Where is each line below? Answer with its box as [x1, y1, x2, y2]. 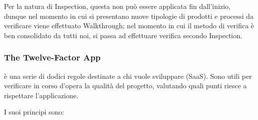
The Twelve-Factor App [4, 51, 101, 63]
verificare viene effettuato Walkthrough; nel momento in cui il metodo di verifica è [4, 20, 254, 31]
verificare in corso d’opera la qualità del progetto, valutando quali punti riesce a [4, 80, 247, 91]
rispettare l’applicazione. [4, 90, 78, 100]
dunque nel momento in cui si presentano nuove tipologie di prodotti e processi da [4, 10, 254, 21]
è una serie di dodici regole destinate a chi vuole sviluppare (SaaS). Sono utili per [4, 70, 252, 81]
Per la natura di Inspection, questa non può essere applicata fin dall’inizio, [4, 1, 231, 11]
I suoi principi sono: [4, 107, 64, 117]
